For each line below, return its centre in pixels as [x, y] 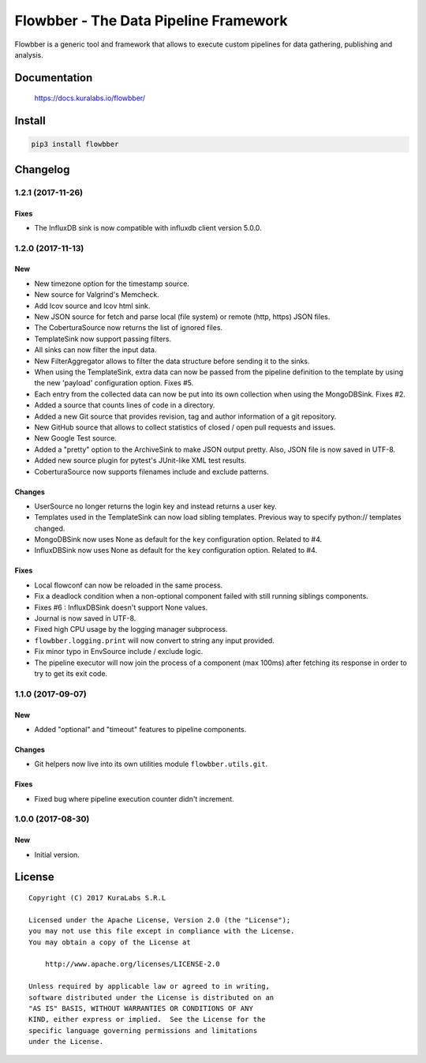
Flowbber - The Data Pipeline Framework [151, 21]
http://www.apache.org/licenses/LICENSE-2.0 [132, 964]
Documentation [54, 78]
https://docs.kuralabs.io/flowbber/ [90, 98]
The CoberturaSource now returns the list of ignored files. [129, 328]
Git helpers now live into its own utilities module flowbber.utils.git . [151, 764]
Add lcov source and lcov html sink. [92, 306]
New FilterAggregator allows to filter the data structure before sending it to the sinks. [172, 361]
